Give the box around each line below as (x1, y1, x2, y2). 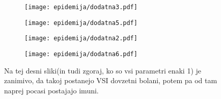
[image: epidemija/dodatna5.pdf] (24, 19, 137, 27)
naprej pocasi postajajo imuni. (4, 85, 99, 95)
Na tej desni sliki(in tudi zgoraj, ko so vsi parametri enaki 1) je (4, 65, 201, 76)
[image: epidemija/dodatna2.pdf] (24, 35, 137, 42)
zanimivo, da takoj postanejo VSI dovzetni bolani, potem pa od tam (4, 75, 217, 86)
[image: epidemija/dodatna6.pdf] (24, 50, 137, 58)
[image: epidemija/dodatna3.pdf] (24, 4, 137, 11)
